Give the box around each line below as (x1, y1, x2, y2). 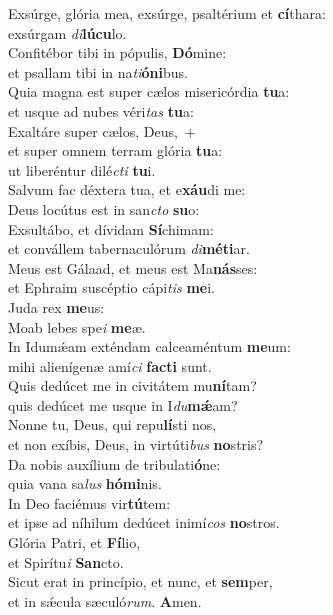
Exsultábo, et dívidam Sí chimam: (8, 218, 214, 239)
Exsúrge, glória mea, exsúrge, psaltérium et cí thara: (8, 3, 326, 23)
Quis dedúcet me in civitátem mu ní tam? (8, 375, 257, 396)
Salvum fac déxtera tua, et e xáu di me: (8, 179, 246, 200)
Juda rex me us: (8, 296, 105, 317)
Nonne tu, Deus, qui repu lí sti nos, (8, 414, 217, 435)
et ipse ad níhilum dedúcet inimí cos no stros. (8, 512, 280, 533)
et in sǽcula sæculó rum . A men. (8, 590, 202, 611)
